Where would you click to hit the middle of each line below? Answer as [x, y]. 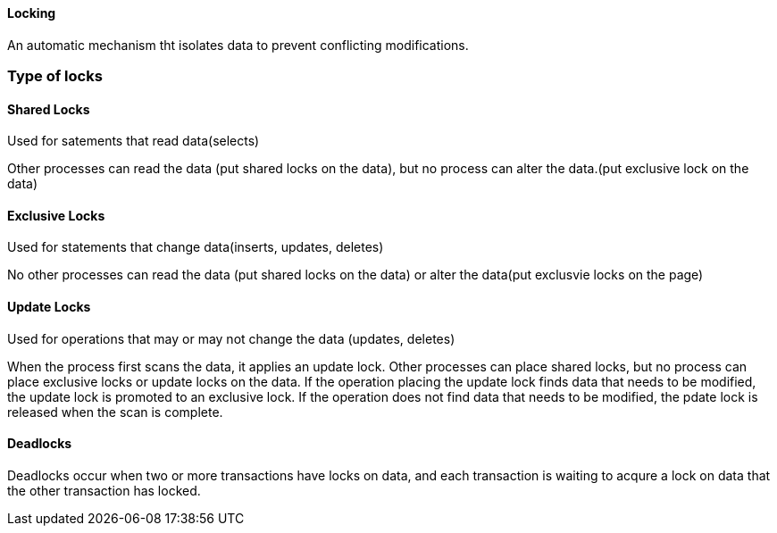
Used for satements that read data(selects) [134, 141]
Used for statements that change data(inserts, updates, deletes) [196, 247]
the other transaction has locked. [104, 490]
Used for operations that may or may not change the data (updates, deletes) [231, 338]
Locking [32, 13]
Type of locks [55, 75]
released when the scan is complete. [115, 412]
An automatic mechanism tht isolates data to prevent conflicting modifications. [238, 45]
